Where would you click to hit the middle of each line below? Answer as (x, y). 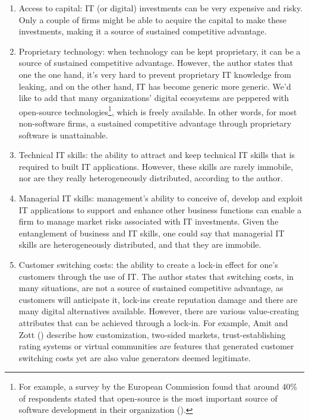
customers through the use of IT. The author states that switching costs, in (156, 276)
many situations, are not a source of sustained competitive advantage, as (151, 288)
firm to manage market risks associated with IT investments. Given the (149, 221)
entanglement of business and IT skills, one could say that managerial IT (152, 233)
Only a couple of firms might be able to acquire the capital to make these (152, 19)
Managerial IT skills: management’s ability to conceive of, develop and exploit (161, 198)
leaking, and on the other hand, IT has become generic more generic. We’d (155, 86)
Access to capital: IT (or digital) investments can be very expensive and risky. (161, 8)
